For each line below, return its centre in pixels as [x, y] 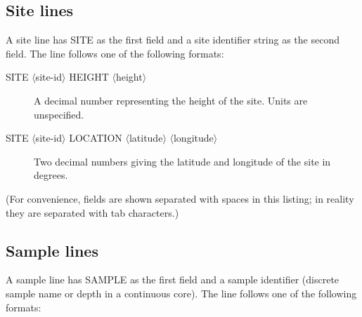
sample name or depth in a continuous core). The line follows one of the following [181, 293]
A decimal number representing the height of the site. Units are [171, 100]
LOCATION [96, 138]
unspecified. [59, 114]
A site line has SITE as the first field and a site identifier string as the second [173, 40]
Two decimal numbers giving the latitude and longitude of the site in [182, 161]
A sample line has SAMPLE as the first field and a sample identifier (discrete [173, 279]
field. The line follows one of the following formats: [115, 53]
